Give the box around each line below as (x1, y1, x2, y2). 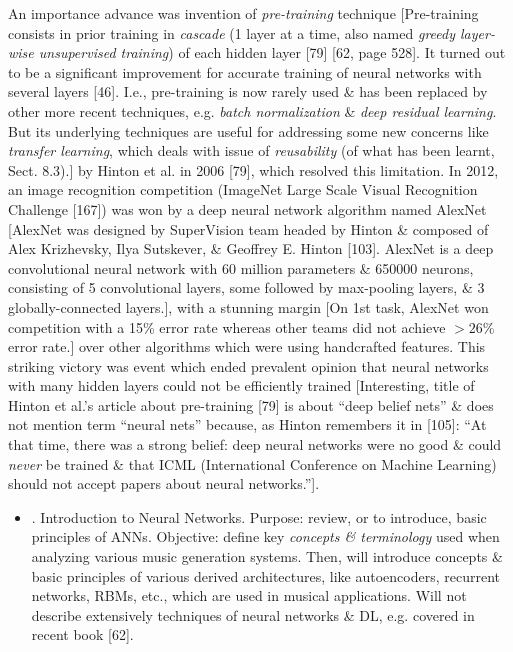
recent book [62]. (31, 624, 134, 645)
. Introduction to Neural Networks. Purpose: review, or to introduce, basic (31, 506, 487, 527)
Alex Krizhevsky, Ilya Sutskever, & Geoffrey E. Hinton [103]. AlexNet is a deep (8, 238, 494, 259)
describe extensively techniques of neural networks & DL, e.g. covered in (31, 604, 475, 625)
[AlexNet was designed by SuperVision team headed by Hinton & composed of (8, 218, 489, 239)
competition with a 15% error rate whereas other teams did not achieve (8, 316, 446, 337)
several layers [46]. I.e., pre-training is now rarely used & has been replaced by (8, 81, 488, 102)
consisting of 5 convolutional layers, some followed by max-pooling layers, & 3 (8, 277, 485, 298)
